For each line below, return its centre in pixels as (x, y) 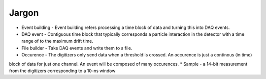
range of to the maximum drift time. (57, 41)
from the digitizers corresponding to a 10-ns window (62, 71)
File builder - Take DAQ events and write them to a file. (77, 48)
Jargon (24, 13)
